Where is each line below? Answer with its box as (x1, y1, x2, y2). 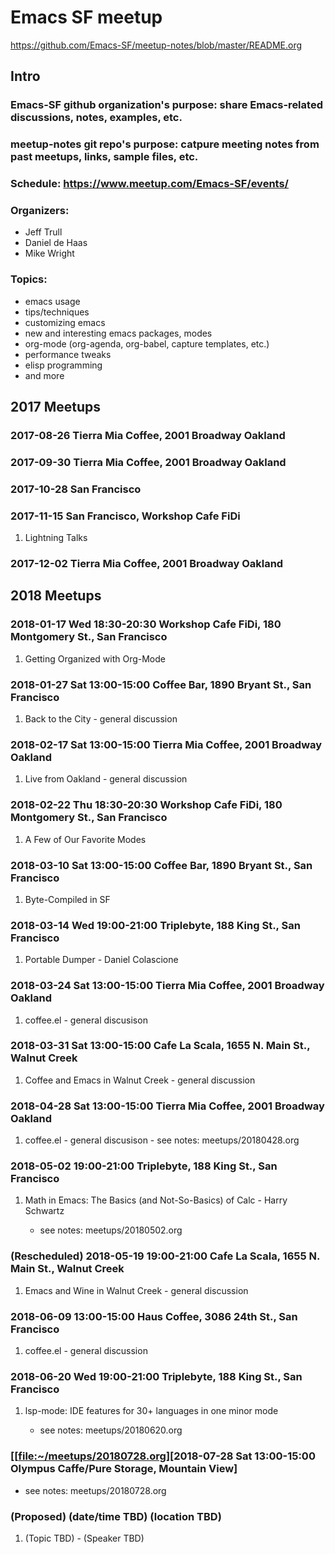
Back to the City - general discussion (24, 713, 178, 725)
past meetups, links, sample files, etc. (10, 150, 199, 164)
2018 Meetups (10, 587, 102, 605)
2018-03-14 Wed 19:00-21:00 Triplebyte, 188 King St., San (10, 918, 301, 932)
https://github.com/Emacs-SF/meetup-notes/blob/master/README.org (10, 39, 303, 51)
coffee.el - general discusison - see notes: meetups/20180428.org (24, 1134, 300, 1146)
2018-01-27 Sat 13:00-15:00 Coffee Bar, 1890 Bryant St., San (10, 677, 312, 691)
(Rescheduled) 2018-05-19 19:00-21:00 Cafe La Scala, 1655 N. (10, 1249, 320, 1263)
